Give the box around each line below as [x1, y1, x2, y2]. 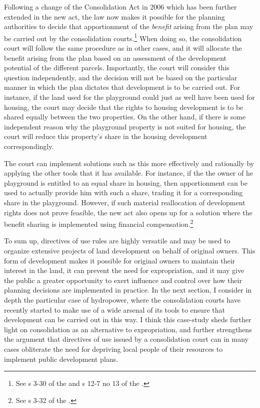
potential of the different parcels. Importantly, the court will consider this [4, 62, 229, 73]
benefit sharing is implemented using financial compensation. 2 [4, 217, 193, 229]
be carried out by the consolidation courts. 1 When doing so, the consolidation [4, 31, 242, 43]
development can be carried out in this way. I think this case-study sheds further [4, 314, 251, 325]
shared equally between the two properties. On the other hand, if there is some [4, 111, 246, 122]
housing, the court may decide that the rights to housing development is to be [4, 101, 243, 112]
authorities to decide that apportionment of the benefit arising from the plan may [4, 21, 253, 32]
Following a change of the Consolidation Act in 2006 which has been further [4, 2, 237, 12]
